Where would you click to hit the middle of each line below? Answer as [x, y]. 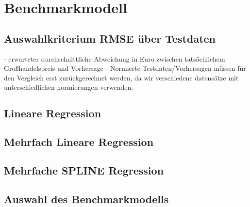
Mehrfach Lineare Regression [79, 142]
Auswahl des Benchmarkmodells [86, 199]
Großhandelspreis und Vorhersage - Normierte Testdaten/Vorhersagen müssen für [125, 68]
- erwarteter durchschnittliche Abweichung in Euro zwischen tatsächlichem [115, 58]
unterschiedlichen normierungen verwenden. [69, 87]
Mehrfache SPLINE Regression [84, 170]
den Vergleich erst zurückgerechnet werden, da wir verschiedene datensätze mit [121, 77]
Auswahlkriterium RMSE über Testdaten [110, 38]
